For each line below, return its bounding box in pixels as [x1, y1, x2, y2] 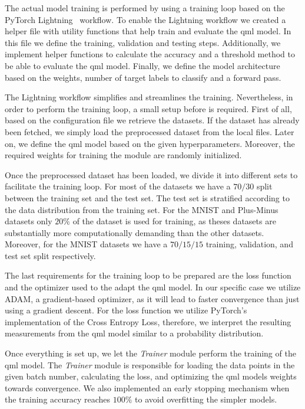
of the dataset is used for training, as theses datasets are [72, 215, 276, 227]
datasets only [5, 215, 52, 227]
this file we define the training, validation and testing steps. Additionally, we [5, 36, 281, 48]
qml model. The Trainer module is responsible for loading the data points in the [5, 358, 295, 371]
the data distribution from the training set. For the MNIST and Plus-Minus [5, 203, 279, 215]
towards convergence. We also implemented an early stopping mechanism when [5, 381, 290, 394]
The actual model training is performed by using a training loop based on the [5, 2, 285, 14]
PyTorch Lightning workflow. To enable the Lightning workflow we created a [5, 13, 286, 25]
